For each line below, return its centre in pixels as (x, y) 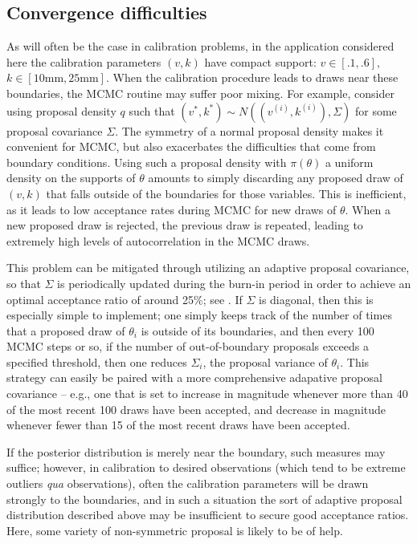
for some (376, 110)
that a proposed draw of (66, 330)
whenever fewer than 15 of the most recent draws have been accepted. (178, 425)
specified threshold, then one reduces (97, 361)
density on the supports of (71, 178)
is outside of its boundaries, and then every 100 (258, 330)
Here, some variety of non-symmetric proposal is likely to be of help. (175, 530)
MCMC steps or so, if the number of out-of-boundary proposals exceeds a (188, 346)
